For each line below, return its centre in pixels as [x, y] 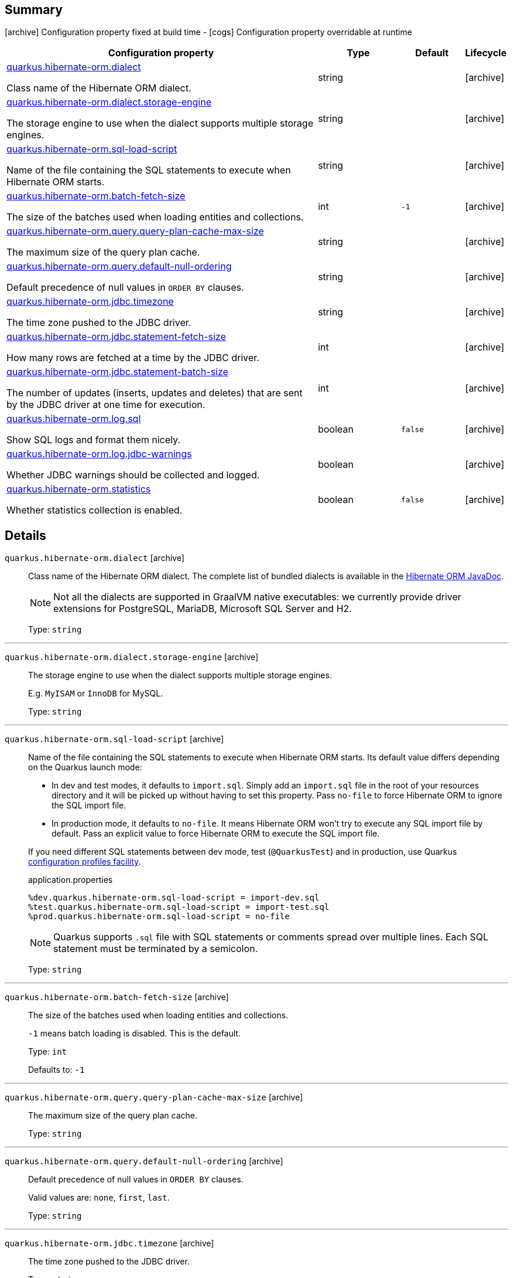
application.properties [71, 880]
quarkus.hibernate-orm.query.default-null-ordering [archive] [144, 1161]
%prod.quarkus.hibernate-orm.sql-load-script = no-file [159, 917]
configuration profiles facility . [85, 862]
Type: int [48, 1052]
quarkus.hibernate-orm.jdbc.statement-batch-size [117, 372]
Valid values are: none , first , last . [99, 1198]
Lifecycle [486, 53]
